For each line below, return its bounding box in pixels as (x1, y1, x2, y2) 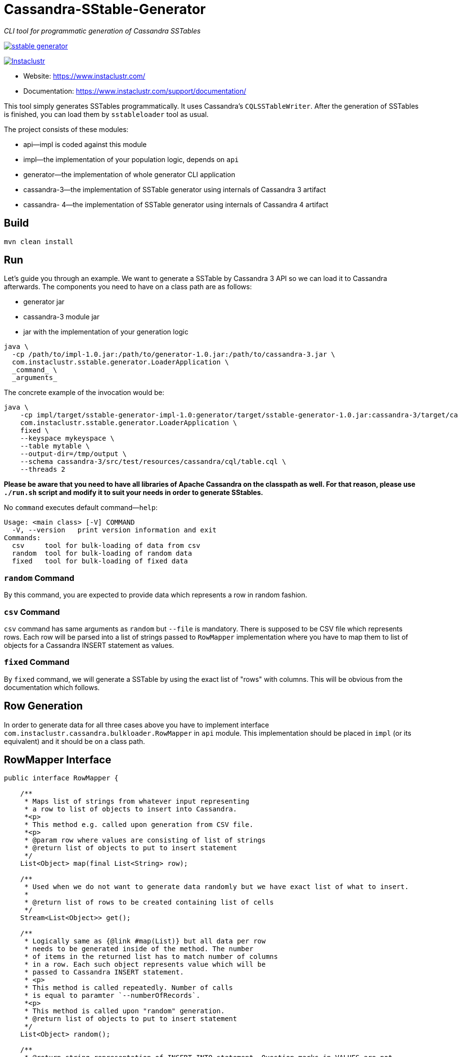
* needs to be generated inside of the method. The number (24, 945, 254, 953)
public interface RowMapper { (4, 774, 119, 782)
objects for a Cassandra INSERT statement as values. (4, 641, 174, 649)
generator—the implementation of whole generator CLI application (23, 170, 235, 179)
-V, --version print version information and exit (12, 526, 217, 534)
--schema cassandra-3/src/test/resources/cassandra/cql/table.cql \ (20, 458, 286, 466)
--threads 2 (20, 465, 65, 474)
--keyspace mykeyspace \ (20, 434, 114, 443)
